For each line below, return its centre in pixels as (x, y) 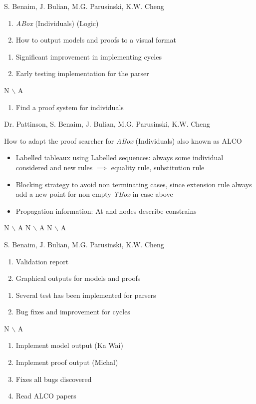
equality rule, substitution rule (158, 167)
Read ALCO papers (46, 396)
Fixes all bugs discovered (54, 379)
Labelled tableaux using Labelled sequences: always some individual (120, 157)
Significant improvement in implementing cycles (89, 56)
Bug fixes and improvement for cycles (73, 312)
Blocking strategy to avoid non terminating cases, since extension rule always (134, 184)
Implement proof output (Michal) (67, 362)
